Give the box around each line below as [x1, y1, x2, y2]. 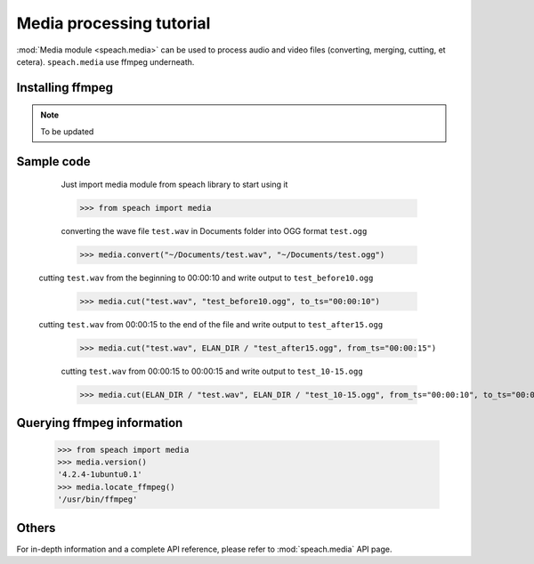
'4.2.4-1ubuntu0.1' [57, 470, 142, 479]
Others [16, 520, 56, 536]
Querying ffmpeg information [16, 415, 183, 431]
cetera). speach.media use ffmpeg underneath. [16, 56, 195, 67]
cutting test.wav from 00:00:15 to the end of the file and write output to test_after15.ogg [38, 319, 384, 330]
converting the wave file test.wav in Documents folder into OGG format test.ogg [61, 226, 368, 237]
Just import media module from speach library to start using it [61, 179, 288, 190]
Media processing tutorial [16, 13, 211, 33]
